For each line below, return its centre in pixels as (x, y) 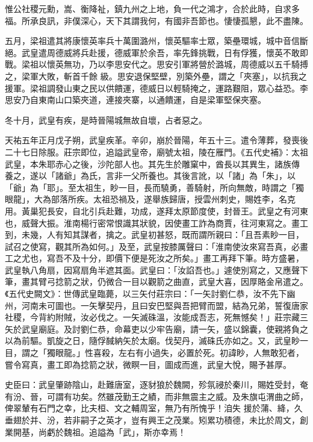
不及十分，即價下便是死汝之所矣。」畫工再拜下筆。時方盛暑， (184, 258)
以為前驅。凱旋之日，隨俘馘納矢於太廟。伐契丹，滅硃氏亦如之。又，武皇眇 (152, 341)
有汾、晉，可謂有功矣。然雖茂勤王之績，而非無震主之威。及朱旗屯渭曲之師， (156, 396)
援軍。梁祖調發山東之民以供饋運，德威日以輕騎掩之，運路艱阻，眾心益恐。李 (156, 88)
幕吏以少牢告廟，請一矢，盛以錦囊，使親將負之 (215, 328)
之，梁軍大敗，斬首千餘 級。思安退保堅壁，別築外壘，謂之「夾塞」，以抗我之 (156, 76)
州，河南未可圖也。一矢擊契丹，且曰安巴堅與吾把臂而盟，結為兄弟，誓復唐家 (156, 305)
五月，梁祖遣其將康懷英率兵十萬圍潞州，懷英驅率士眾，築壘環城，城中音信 (152, 41)
